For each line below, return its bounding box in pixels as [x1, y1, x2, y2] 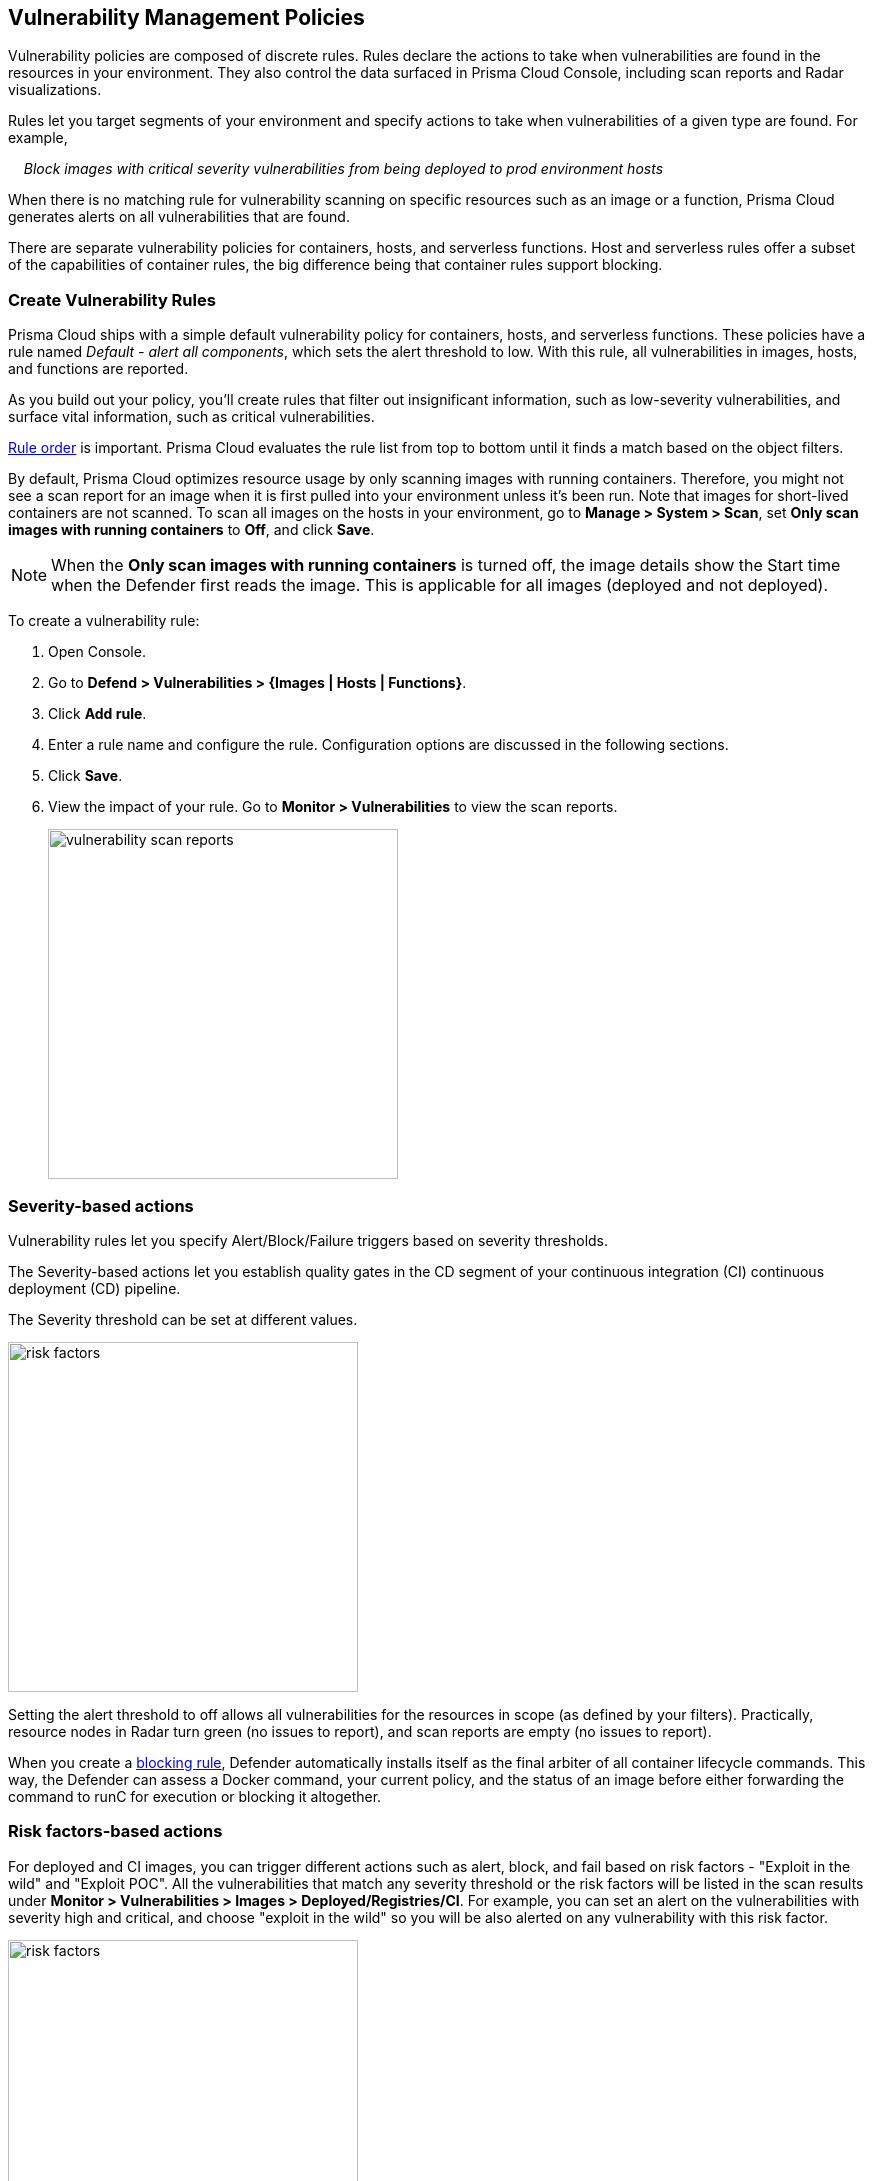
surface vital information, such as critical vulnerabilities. [8, 408, 375, 426]
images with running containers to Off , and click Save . [8, 521, 375, 539]
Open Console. [48, 643, 146, 661]
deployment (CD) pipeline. [8, 1279, 181, 1297]
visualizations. [8, 81, 102, 99]
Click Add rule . [48, 705, 147, 723]
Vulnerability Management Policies [8, 5, 365, 30]
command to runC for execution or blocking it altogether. [8, 1787, 382, 1805]
